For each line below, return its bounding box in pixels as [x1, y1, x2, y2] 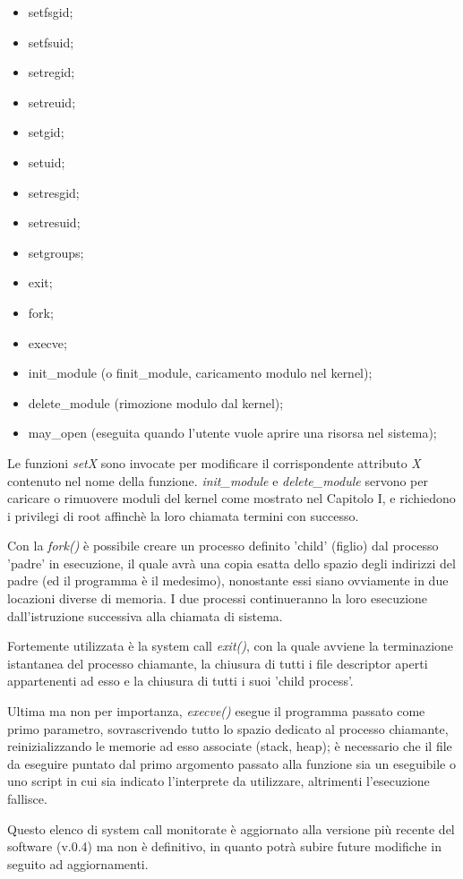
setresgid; [28, 183, 80, 201]
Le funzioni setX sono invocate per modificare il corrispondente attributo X [7, 453, 421, 472]
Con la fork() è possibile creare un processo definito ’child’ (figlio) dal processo [7, 536, 439, 555]
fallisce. [7, 789, 47, 807]
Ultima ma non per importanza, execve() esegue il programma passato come [7, 702, 425, 721]
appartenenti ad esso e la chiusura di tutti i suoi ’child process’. [7, 671, 354, 690]
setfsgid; [28, 3, 73, 21]
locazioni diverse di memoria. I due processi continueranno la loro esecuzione [7, 589, 428, 608]
